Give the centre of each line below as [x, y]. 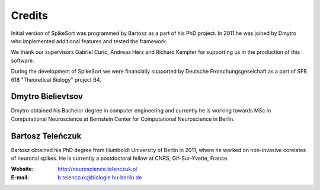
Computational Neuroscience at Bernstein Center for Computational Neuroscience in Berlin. [123, 119]
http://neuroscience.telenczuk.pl [97, 169]
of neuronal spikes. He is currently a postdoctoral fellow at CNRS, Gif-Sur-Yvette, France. [120, 158]
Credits [30, 15]
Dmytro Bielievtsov [47, 97]
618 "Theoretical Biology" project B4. [56, 79]
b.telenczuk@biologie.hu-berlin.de [100, 177]
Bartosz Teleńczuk [46, 136]
